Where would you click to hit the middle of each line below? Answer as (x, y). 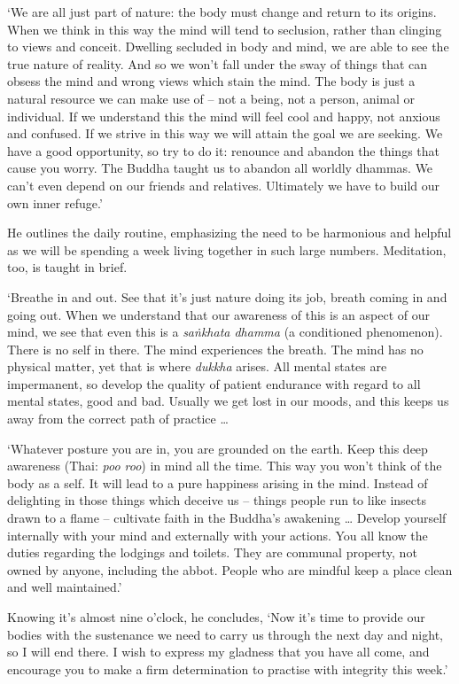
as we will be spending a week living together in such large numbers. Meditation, (227, 249)
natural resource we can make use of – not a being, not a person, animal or (211, 98)
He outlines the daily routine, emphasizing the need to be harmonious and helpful (229, 233)
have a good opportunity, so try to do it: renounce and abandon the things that (224, 150)
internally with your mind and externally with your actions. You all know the (218, 535)
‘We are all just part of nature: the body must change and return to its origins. (222, 12)
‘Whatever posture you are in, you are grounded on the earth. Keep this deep (218, 448)
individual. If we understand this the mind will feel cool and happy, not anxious (224, 116)
